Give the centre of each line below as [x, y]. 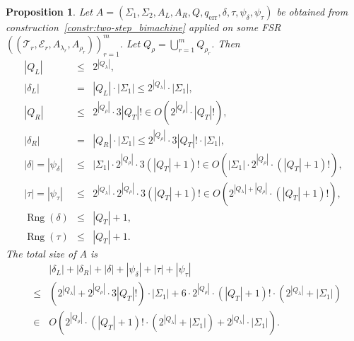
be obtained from [312, 11]
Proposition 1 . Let [49, 11]
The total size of [41, 253]
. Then [225, 44]
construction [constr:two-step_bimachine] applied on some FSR [143, 27]
